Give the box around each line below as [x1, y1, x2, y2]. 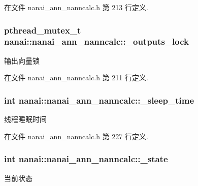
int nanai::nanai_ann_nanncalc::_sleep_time [4, 94, 194, 106]
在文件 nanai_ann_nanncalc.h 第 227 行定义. [4, 131, 148, 141]
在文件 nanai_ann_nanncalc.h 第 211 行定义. [4, 72, 148, 83]
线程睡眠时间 [4, 114, 47, 125]
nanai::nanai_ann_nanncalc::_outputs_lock [4, 35, 189, 48]
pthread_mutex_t [4, 23, 81, 36]
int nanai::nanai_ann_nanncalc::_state [4, 152, 168, 165]
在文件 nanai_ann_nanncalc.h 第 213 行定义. [4, 2, 148, 12]
